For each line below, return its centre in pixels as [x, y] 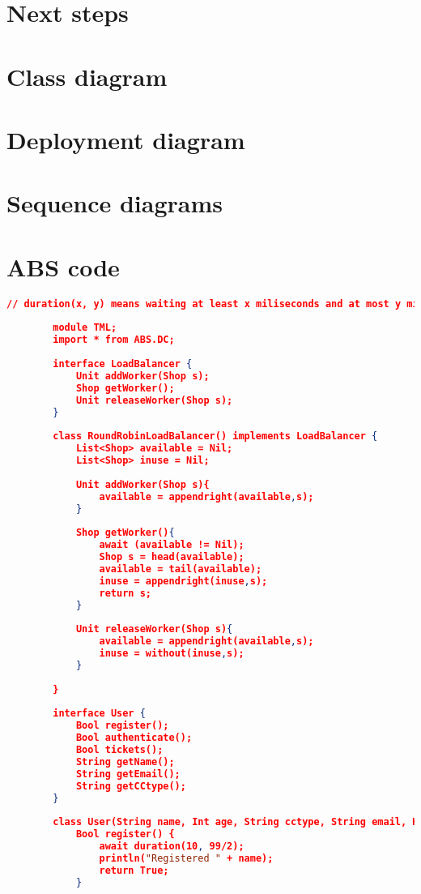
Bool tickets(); [119, 750]
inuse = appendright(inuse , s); [183, 581]
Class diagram [87, 76]
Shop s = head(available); [172, 557]
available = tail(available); [181, 569]
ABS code [63, 266]
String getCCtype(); [131, 786]
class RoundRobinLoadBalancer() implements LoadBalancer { [215, 436]
